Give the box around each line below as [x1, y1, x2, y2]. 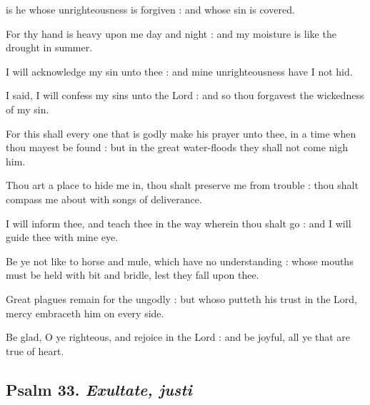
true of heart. [6, 343, 64, 358]
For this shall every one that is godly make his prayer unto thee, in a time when [6, 125, 356, 140]
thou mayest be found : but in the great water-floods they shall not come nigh [6, 140, 349, 155]
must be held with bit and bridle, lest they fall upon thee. [6, 267, 259, 282]
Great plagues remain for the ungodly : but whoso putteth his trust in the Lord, [6, 291, 358, 306]
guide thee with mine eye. [6, 230, 119, 245]
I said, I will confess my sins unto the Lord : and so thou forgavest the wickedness [6, 88, 364, 103]
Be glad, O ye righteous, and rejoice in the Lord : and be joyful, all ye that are [6, 329, 351, 344]
